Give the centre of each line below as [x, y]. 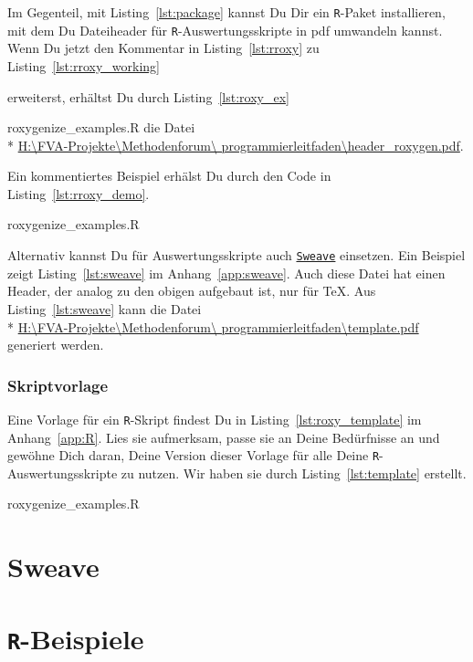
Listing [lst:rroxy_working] [84, 65]
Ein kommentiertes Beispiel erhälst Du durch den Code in [169, 176]
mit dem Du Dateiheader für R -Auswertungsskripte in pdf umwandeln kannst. [225, 30]
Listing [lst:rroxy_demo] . [79, 193]
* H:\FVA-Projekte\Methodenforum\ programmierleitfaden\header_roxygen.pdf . [236, 145]
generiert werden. [56, 345]
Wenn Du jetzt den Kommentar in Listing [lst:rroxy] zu [163, 48]
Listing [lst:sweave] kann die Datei [105, 308]
